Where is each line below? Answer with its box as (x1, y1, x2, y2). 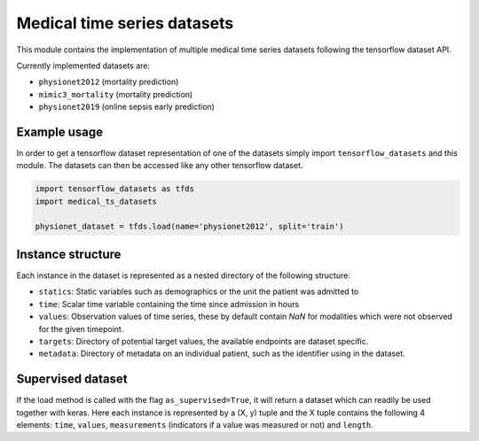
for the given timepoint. (38, 323, 124, 334)
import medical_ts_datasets (35, 196, 157, 206)
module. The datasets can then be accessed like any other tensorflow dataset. (16, 160, 303, 171)
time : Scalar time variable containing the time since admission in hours (38, 298, 300, 309)
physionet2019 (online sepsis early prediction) (38, 102, 215, 112)
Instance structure (16, 246, 122, 261)
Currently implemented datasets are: (16, 60, 151, 71)
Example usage (16, 124, 104, 139)
